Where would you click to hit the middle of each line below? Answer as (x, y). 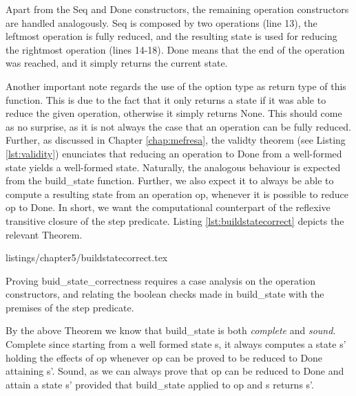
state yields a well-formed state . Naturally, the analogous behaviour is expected (173, 167)
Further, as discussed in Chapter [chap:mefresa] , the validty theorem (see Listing (176, 140)
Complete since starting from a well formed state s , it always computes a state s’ (176, 344)
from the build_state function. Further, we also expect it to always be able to (170, 180)
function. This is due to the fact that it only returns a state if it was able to (166, 99)
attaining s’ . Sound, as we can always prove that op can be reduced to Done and (175, 371)
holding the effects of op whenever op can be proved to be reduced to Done (164, 357)
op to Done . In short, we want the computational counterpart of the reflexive (168, 207)
